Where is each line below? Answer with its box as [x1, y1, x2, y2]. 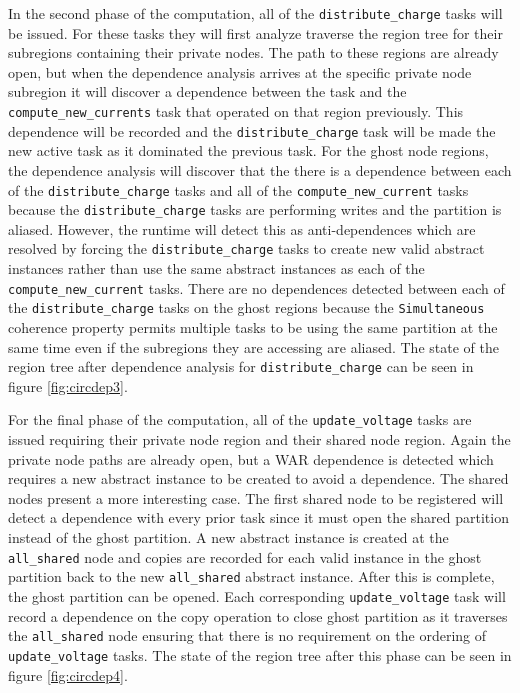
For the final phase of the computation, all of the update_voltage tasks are [8, 409, 472, 430]
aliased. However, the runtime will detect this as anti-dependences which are [8, 218, 476, 239]
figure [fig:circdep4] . [8, 664, 128, 685]
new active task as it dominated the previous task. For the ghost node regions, [8, 140, 489, 161]
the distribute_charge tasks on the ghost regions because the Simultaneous [8, 297, 485, 318]
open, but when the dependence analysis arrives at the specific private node [8, 61, 472, 82]
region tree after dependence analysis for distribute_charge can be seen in [8, 356, 474, 377]
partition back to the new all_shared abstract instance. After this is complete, [8, 566, 495, 587]
